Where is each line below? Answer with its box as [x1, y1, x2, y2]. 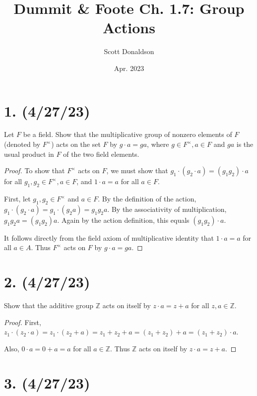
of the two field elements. [63, 148, 139, 159]
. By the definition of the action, [98, 194, 196, 204]
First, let [4, 194, 31, 204]
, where [147, 139, 169, 149]
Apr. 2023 [114, 63, 144, 73]
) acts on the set [51, 139, 101, 149]
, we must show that [106, 165, 168, 176]
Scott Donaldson [104, 46, 154, 57]
